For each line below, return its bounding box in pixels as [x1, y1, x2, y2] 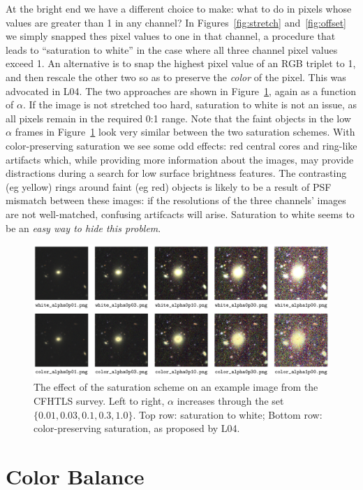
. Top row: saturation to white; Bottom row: [133, 407, 323, 421]
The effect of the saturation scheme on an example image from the [34, 380, 318, 394]
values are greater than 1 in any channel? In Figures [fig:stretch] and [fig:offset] [6, 15, 347, 29]
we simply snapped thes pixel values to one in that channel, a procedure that [6, 29, 336, 43]
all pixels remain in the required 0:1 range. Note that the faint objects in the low [6, 110, 351, 125]
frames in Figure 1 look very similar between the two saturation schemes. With [15, 124, 355, 139]
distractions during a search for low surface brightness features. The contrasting [6, 166, 347, 180]
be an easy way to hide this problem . [6, 220, 161, 235]
